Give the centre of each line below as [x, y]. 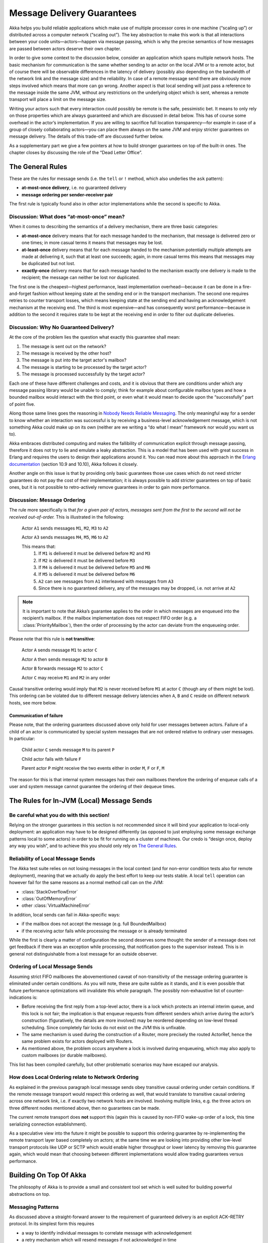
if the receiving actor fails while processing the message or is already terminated [104, 931]
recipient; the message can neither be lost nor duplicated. [81, 277]
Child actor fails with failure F [51, 759]
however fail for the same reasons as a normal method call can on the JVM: [86, 883]
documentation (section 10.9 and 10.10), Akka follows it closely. [73, 464]
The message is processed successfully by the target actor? [83, 374]
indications [20, 997]
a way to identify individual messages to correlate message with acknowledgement [107, 1233]
